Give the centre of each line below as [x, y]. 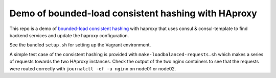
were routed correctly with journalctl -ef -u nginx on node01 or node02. [93, 68]
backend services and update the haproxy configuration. [69, 35]
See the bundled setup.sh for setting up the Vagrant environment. [80, 45]
